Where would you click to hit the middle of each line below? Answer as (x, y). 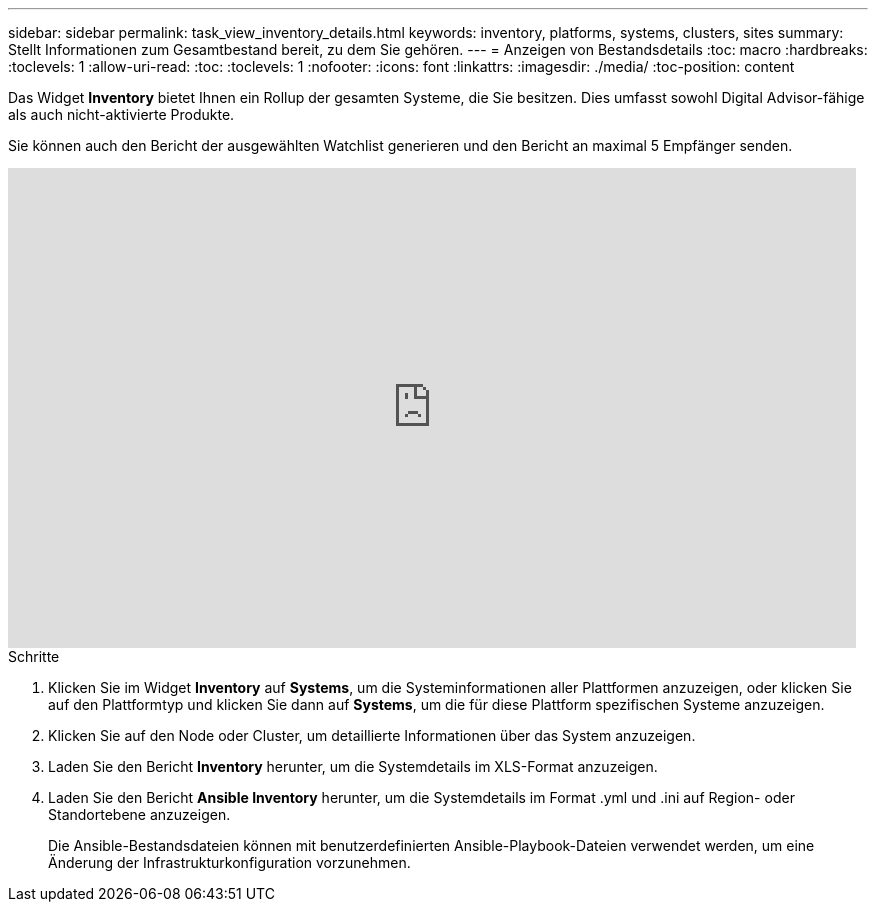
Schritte (34, 656)
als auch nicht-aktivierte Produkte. (121, 114)
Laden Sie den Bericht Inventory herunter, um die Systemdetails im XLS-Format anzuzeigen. (353, 766)
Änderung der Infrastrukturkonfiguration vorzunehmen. (229, 862)
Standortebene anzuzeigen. (139, 814)
